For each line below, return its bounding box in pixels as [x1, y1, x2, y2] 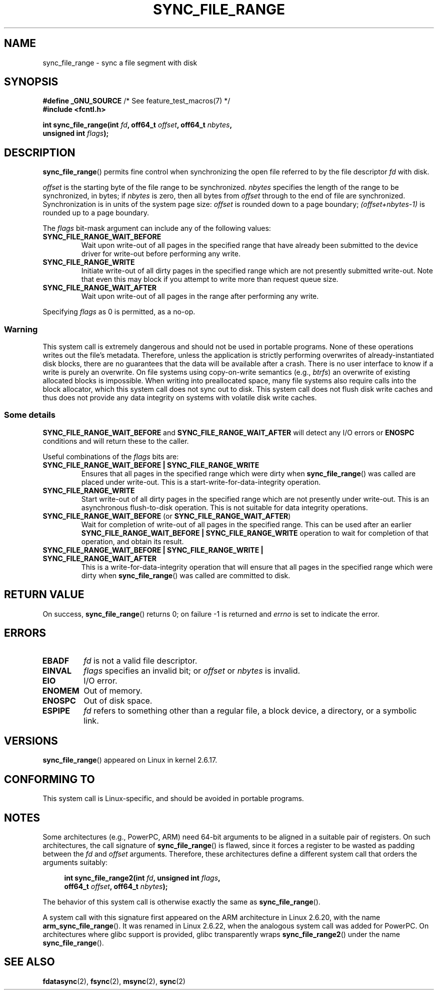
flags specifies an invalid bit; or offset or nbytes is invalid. [83, 666, 300, 676]
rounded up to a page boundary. [42, 208, 149, 217]
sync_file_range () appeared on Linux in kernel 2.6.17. [42, 756, 217, 765]
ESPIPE [42, 706, 70, 716]
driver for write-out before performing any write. [81, 249, 240, 258]
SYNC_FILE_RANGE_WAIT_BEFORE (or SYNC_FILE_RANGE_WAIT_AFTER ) [42, 511, 291, 520]
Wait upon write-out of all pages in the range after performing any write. [81, 292, 319, 301]
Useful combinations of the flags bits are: [42, 452, 179, 461]
